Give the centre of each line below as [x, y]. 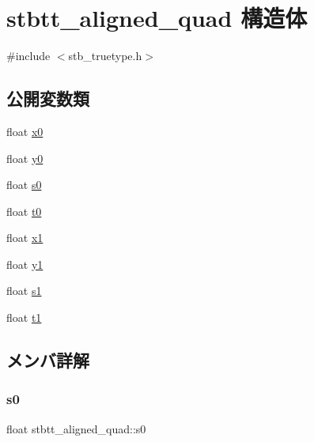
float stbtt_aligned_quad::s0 [76, 428]
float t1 [24, 317]
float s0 [24, 185]
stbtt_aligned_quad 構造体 [157, 18]
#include [28, 56]
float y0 [25, 158]
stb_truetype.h [105, 56]
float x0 [25, 131]
